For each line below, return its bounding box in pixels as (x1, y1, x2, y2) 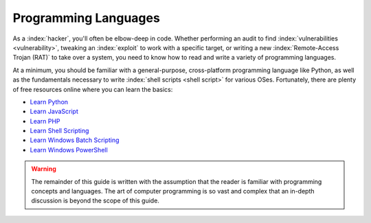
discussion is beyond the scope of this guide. (31, 196, 159, 205)
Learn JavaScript (30, 107, 79, 116)
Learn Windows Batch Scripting (30, 136, 120, 144)
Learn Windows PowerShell (30, 145, 108, 154)
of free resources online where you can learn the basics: (12, 85, 173, 93)
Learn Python (30, 97, 69, 106)
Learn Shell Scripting (30, 127, 89, 135)
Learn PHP (30, 117, 61, 125)
